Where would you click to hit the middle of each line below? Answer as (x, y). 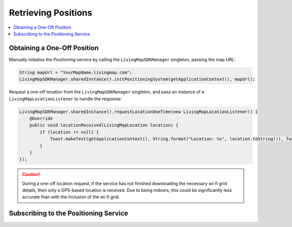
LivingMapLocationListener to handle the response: (65, 99)
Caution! (31, 174)
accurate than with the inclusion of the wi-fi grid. (71, 197)
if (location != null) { (69, 132)
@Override (41, 118)
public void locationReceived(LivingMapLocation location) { (104, 125)
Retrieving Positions (51, 13)
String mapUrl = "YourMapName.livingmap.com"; (76, 72)
